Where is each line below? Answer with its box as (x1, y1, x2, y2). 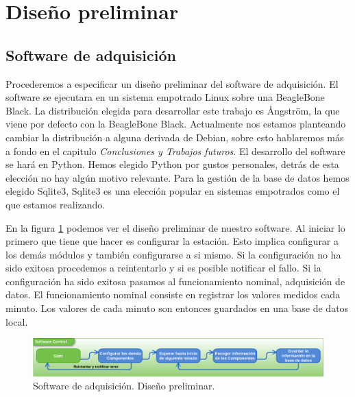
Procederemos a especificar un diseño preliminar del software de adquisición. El (5, 76, 339, 91)
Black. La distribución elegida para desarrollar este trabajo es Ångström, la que (5, 103, 340, 117)
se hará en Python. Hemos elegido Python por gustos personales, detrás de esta (5, 157, 339, 171)
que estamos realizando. (5, 197, 106, 211)
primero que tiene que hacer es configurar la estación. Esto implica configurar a (5, 234, 339, 248)
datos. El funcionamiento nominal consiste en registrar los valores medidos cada (5, 287, 341, 302)
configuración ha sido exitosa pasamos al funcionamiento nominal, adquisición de (5, 274, 345, 288)
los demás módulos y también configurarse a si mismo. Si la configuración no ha (5, 247, 341, 261)
